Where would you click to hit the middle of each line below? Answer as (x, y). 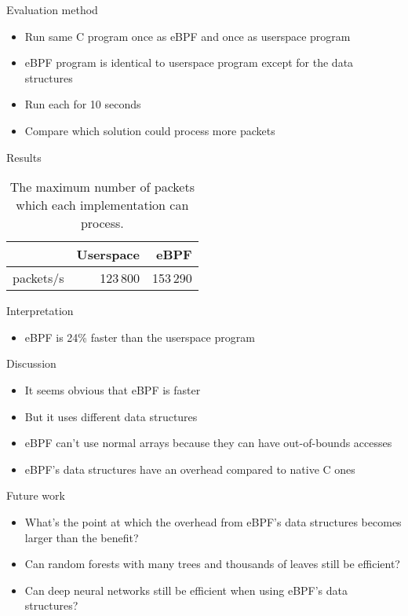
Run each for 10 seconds (83, 104)
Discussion (31, 363)
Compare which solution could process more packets (150, 130)
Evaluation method (52, 9)
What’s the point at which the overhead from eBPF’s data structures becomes (213, 521)
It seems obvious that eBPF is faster (113, 389)
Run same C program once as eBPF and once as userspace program (188, 36)
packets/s (38, 278)
